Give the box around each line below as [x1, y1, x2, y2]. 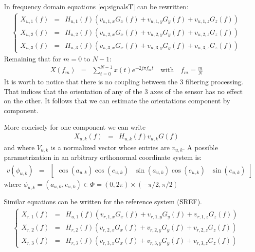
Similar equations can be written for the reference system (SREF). [4, 196, 202, 207]
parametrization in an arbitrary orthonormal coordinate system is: [4, 152, 202, 162]
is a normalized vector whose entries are [51, 142, 170, 152]
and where [4, 142, 35, 152]
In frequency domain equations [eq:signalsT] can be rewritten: [4, 1, 188, 11]
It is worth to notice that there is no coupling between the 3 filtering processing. [4, 77, 244, 87]
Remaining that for [4, 54, 61, 64]
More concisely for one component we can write [4, 121, 146, 132]
